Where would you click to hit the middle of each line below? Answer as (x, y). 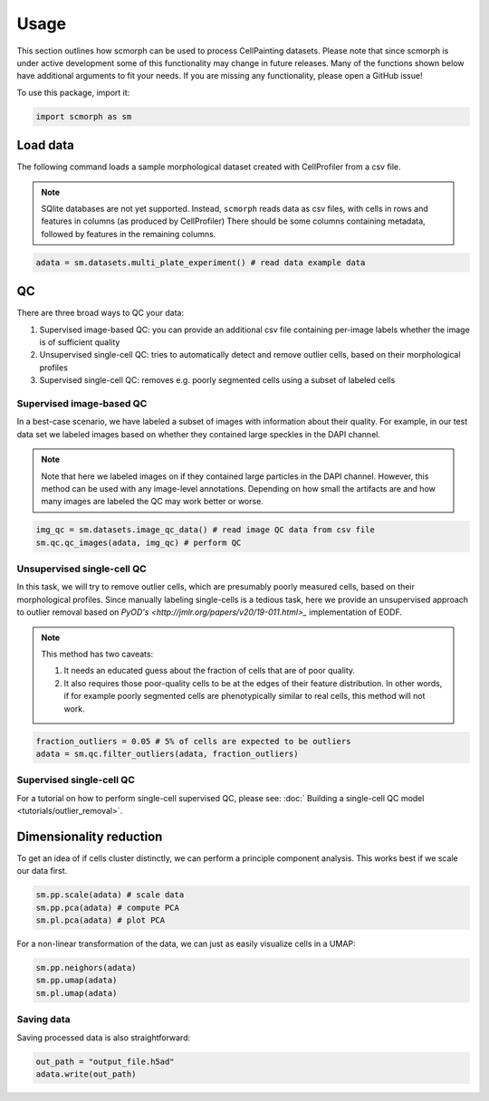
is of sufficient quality (80, 342)
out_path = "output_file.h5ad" (105, 1061)
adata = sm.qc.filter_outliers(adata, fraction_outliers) (167, 753)
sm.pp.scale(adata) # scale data (110, 895)
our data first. (42, 871)
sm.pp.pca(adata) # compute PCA (108, 907)
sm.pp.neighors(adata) (86, 968)
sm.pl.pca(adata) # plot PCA (101, 920)
